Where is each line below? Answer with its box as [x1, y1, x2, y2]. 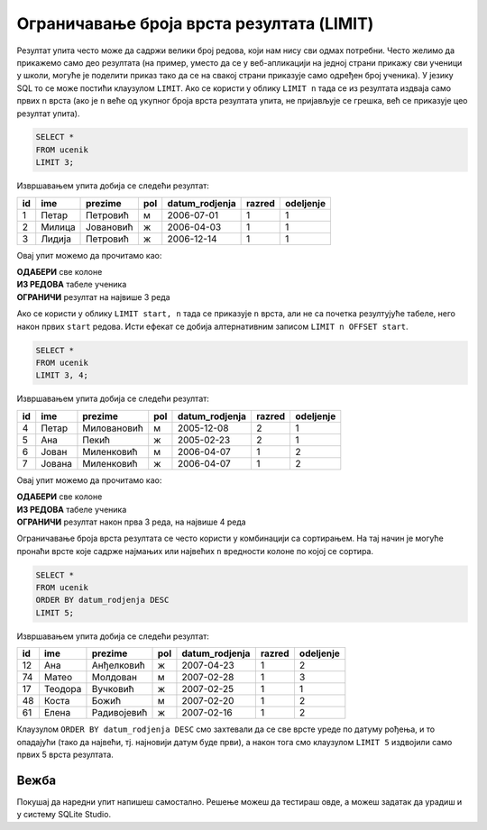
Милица [41, 221, 76, 233]
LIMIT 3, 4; [35, 370, 89, 380]
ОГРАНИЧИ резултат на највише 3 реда [16, 291, 170, 302]
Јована [41, 457, 72, 470]
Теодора [43, 683, 82, 696]
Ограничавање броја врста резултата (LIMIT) [16, 14, 374, 33]
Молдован [91, 671, 137, 684]
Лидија [41, 233, 72, 245]
